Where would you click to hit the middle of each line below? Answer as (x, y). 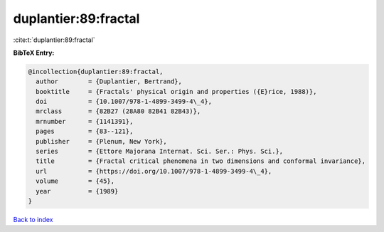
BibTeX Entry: (34, 53)
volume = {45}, (75, 181)
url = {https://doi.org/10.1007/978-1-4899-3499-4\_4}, (154, 171)
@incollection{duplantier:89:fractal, (96, 72)
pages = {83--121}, (85, 131)
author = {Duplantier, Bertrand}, (109, 81)
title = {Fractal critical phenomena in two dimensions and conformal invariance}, (201, 161)
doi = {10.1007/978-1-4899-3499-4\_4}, (124, 102)
